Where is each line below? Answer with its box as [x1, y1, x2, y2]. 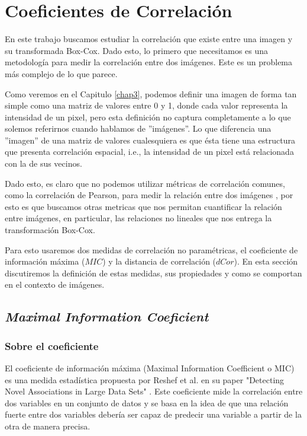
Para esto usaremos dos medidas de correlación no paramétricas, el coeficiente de [5, 243, 298, 256]
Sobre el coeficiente [5, 338, 99, 353]
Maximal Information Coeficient [5, 307, 209, 326]
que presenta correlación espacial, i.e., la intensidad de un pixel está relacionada [5, 145, 294, 158]
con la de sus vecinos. [5, 157, 82, 170]
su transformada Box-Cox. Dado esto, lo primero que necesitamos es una [5, 44, 269, 56]
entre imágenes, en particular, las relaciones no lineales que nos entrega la [5, 212, 272, 224]
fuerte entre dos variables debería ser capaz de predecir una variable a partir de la [5, 408, 302, 421]
